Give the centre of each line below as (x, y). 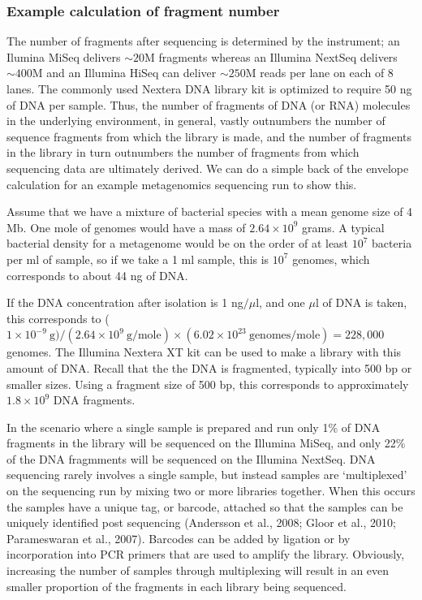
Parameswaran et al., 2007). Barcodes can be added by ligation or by (179, 538)
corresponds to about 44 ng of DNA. (97, 275)
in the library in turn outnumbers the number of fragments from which (183, 152)
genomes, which (331, 259)
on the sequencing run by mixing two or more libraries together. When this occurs (211, 491)
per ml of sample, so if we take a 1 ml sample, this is (138, 259)
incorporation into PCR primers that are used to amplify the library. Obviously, (206, 554)
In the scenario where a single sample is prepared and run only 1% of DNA (194, 427)
